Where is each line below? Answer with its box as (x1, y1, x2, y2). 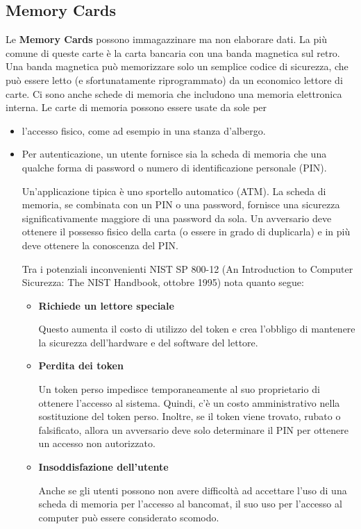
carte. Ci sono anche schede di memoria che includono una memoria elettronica (6, 86, 342, 101)
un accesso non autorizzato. (38, 436, 156, 451)
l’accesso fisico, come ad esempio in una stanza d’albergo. (22, 123, 266, 137)
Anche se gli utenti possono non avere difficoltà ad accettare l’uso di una (38, 482, 347, 497)
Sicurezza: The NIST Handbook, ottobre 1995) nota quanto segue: (22, 275, 304, 289)
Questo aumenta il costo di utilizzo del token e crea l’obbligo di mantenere (38, 321, 355, 336)
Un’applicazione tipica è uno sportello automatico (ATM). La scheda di (22, 183, 326, 198)
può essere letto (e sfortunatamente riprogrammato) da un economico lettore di (6, 72, 343, 87)
